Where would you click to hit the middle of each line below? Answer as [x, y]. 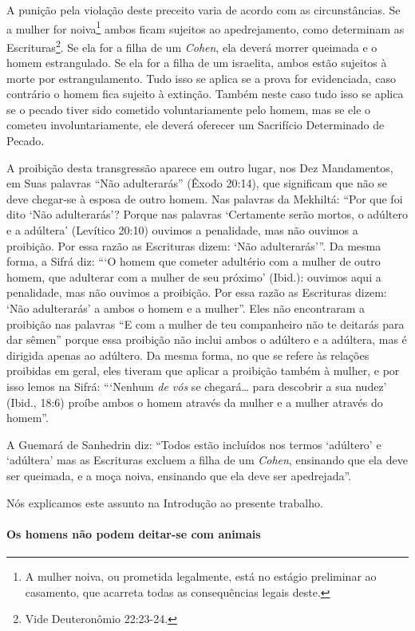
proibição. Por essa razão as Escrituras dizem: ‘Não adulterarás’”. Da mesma [194, 245]
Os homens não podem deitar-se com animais [134, 533]
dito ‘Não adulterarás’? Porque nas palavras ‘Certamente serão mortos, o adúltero [207, 214]
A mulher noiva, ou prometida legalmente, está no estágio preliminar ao [201, 576]
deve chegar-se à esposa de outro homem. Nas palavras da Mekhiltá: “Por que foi [205, 198]
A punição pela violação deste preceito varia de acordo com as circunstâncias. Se [204, 10]
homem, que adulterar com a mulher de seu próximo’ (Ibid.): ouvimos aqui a [194, 276]
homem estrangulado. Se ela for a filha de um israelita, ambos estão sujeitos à [197, 63]
